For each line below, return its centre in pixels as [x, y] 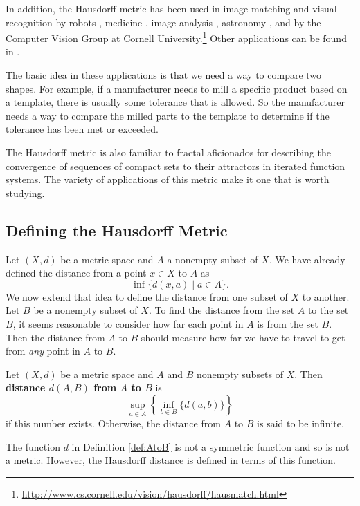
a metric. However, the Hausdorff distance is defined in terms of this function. [171, 460]
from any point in [43, 351]
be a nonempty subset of [85, 310]
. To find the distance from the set [222, 310]
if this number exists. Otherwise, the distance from [113, 423]
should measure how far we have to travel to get [243, 337]
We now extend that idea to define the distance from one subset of [147, 296]
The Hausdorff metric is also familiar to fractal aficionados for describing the [169, 152]
